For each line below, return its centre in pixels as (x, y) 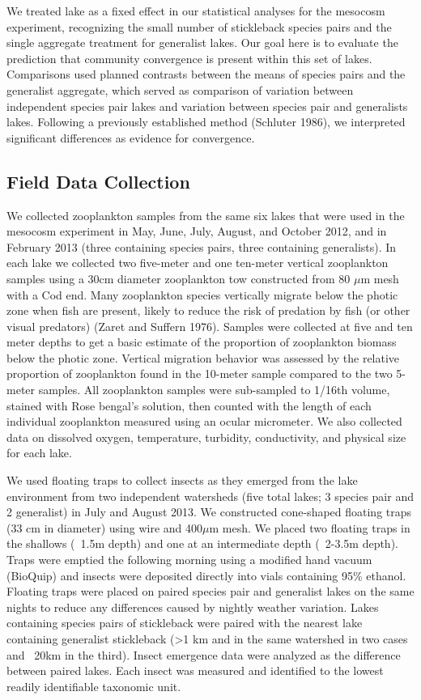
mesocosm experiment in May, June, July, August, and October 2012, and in (197, 231)
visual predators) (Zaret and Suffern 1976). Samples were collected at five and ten (210, 326)
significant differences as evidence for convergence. (131, 137)
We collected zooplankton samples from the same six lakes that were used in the (206, 215)
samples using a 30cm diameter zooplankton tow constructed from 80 (179, 278)
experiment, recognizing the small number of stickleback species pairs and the (199, 26)
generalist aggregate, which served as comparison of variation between (180, 89)
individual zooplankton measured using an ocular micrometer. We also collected (204, 421)
